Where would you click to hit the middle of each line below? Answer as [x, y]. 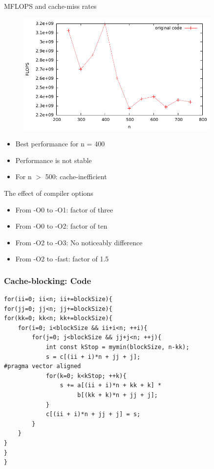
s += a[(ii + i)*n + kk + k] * [111, 386]
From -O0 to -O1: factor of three [64, 209]
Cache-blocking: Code [48, 280]
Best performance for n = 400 [60, 144]
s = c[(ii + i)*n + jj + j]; [93, 357]
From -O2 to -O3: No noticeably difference [79, 242]
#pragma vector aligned [43, 366]
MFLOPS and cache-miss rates [50, 6]
